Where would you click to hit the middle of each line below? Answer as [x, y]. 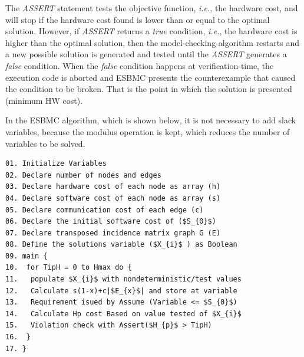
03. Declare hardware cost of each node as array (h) [113, 187]
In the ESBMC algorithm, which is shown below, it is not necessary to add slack [151, 120]
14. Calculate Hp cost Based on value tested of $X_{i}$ [123, 314]
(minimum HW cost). [44, 100]
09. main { [27, 256]
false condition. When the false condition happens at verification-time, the [140, 65]
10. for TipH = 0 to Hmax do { [69, 268]
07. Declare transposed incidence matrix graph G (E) [113, 233]
